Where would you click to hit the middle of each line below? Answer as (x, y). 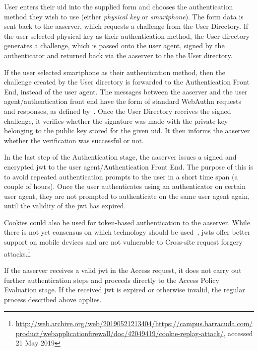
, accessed (238, 333)
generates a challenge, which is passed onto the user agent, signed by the (114, 45)
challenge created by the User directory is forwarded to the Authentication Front (127, 82)
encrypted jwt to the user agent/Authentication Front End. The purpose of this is (129, 166)
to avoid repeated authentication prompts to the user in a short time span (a (121, 176)
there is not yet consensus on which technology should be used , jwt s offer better (127, 232)
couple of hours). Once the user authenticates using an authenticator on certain (125, 186)
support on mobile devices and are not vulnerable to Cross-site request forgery (123, 242)
